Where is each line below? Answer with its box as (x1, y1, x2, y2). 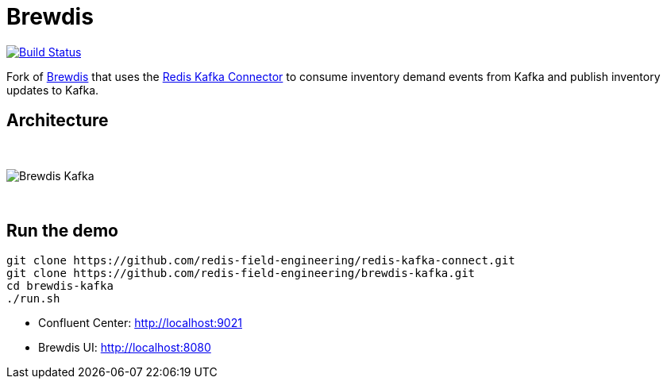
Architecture (6, 110, 109, 131)
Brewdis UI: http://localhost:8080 (38, 341, 211, 355)
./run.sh (6, 292, 60, 306)
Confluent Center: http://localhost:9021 (38, 316, 242, 330)
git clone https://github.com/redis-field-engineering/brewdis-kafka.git (6, 267, 476, 280)
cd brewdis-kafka (6, 279, 114, 293)
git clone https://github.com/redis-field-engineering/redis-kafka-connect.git (6, 254, 515, 268)
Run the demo (6, 221, 119, 241)
